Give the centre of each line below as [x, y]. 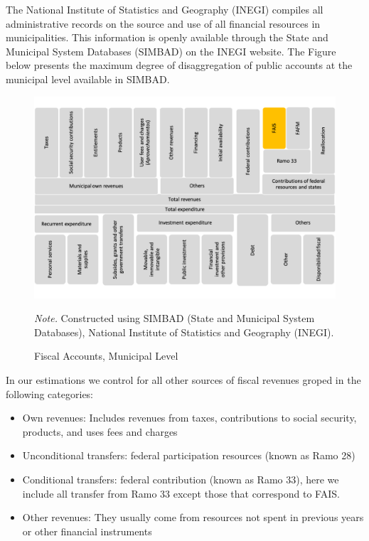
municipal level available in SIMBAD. [88, 79]
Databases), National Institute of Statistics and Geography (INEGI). [184, 332]
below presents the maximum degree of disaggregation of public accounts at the [179, 65]
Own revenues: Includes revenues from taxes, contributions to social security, [189, 418]
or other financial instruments [87, 531]
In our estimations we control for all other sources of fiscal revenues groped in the [183, 379]
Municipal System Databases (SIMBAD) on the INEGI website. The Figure [171, 51]
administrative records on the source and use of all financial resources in [163, 23]
